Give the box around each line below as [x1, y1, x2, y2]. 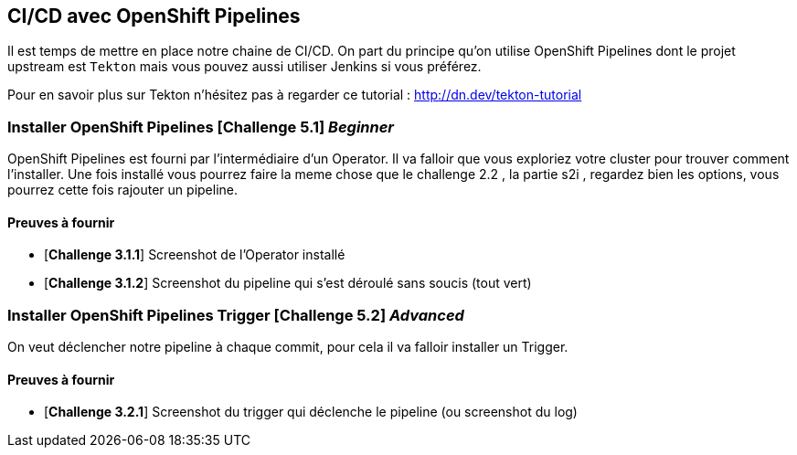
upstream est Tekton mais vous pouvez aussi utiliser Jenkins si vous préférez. [7, 58, 482, 75]
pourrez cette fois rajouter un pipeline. [7, 182, 239, 198]
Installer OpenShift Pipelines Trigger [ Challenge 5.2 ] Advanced [7, 305, 464, 324]
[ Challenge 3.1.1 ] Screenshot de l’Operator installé [44, 247, 345, 263]
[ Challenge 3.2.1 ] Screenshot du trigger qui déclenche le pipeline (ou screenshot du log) [44, 404, 578, 420]
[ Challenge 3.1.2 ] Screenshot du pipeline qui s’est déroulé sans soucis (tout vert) [44, 275, 532, 291]
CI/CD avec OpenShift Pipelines [7, 5, 301, 27]
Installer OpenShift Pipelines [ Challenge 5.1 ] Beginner [7, 117, 395, 136]
